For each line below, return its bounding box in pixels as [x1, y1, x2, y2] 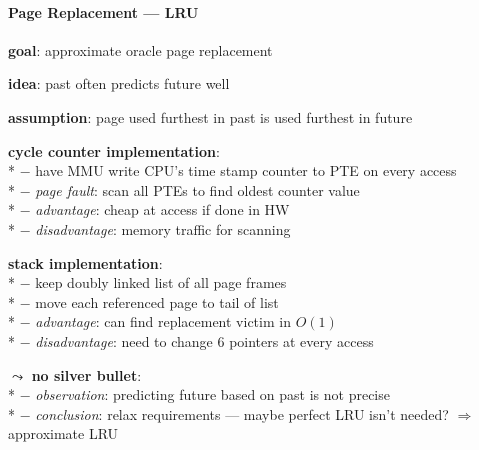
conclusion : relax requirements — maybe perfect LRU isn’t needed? [35, 403, 449, 424]
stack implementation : [8, 252, 163, 273]
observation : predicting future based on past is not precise [35, 384, 390, 405]
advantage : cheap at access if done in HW [35, 199, 290, 220]
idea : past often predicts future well [8, 73, 230, 94]
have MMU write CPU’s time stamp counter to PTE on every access [35, 160, 457, 181]
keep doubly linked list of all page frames [35, 272, 287, 293]
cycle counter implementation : [8, 140, 220, 161]
